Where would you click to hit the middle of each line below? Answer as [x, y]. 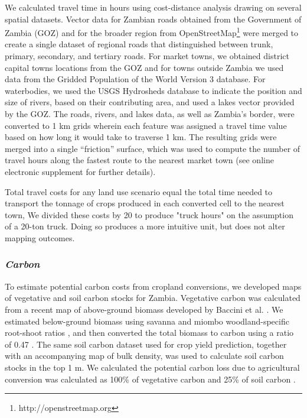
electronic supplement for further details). [80, 171]
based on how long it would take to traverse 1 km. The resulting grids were [141, 137]
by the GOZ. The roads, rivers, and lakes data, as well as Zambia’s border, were [150, 114]
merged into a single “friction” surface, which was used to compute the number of [153, 148]
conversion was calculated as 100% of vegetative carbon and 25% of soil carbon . [150, 379]
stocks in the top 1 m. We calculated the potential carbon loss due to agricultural [152, 367]
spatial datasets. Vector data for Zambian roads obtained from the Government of [153, 19]
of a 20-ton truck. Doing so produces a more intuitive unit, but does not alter [145, 226]
